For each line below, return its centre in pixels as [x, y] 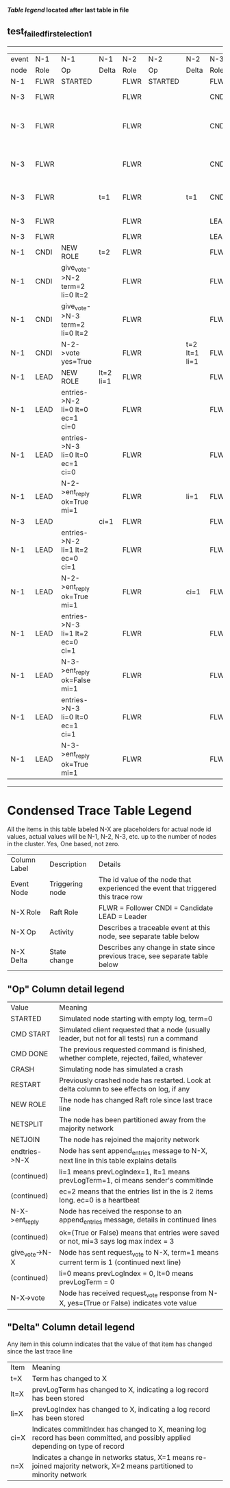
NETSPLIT [27, 1124]
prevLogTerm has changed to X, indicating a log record [120, 1389]
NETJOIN [25, 1140]
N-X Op [23, 932]
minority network [59, 1474]
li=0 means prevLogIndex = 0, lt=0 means [126, 1273]
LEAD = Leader [123, 917]
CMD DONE [29, 1054]
